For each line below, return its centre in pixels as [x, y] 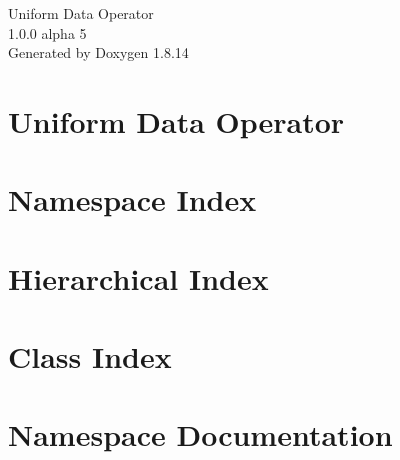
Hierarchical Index [138, 277]
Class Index [90, 356]
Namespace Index [132, 199]
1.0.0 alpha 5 [47, 32]
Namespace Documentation [200, 434]
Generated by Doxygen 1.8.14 [98, 52]
